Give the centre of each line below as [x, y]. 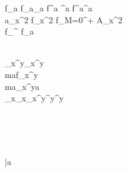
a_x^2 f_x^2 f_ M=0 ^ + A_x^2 [64, 19]
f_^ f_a [20, 31]
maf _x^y [22, 74]
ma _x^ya [22, 86]
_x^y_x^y [25, 63]
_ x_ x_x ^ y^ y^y [34, 98]
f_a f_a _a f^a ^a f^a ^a [49, 8]
